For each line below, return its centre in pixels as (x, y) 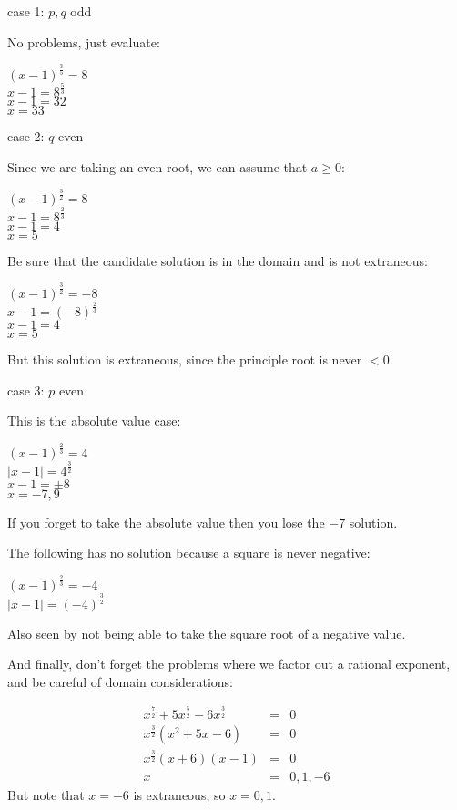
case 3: (26, 390)
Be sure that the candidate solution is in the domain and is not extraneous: (218, 260)
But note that (46, 795)
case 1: (26, 11)
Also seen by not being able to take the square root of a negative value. (207, 633)
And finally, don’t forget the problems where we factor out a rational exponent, (229, 664)
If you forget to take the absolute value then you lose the (166, 522)
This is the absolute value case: (94, 420)
